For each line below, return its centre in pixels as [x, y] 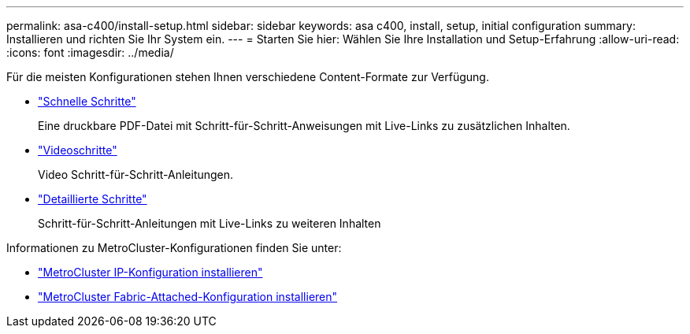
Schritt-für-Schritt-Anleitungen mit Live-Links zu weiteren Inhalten [210, 223]
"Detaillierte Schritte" [93, 199]
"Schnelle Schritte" [87, 101]
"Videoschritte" [78, 150]
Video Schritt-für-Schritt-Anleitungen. [136, 174]
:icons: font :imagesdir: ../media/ [90, 52]
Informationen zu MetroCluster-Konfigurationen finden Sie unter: [174, 248]
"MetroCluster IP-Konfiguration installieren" [150, 272]
